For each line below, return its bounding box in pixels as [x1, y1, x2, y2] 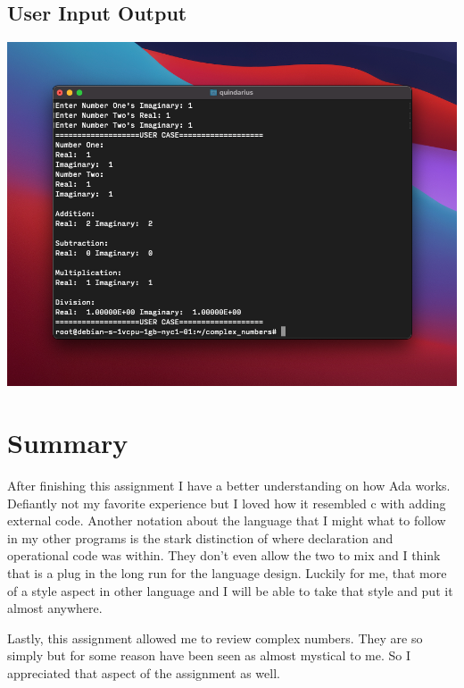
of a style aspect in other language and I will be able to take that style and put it [7, 581, 453, 600]
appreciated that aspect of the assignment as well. [7, 663, 280, 682]
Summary [7, 424, 128, 460]
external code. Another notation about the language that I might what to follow [7, 511, 446, 530]
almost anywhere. [7, 599, 103, 617]
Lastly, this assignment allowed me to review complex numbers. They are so [7, 628, 423, 647]
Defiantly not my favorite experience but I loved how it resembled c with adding [7, 493, 446, 512]
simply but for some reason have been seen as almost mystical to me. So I [7, 646, 411, 665]
